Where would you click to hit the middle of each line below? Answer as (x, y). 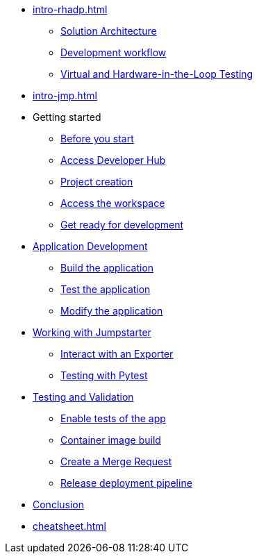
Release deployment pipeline (126, 483)
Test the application (106, 289)
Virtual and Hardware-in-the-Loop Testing (157, 74)
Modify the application (112, 311)
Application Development (90, 246)
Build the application (107, 268)
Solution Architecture (109, 31)
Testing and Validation (83, 397)
